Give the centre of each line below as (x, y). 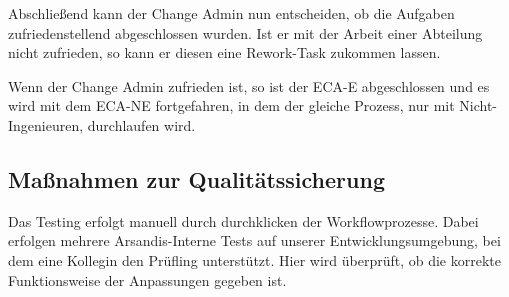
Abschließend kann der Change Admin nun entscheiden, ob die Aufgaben (231, 13)
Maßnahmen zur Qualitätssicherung (196, 178)
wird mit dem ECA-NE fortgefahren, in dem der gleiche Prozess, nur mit (231, 105)
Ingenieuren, (46, 124)
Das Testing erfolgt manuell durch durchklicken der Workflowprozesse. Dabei (243, 220)
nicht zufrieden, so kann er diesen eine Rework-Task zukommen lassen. (224, 52)
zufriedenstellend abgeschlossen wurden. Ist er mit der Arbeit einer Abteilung (245, 32)
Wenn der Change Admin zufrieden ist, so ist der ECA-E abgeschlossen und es (249, 85)
